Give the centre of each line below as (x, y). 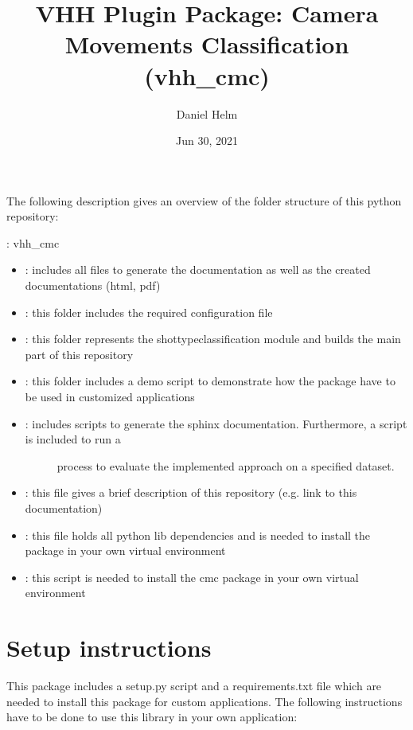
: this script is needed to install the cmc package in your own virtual (192, 577)
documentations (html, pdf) (93, 285)
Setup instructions (109, 648)
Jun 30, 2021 (207, 141)
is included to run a (73, 439)
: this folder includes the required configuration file (149, 312)
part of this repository (79, 354)
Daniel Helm (207, 113)
